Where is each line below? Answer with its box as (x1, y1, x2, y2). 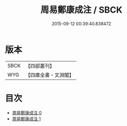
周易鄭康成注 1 (12, 116, 41, 122)
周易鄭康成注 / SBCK (40, 4, 123, 16)
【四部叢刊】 (25, 63, 55, 69)
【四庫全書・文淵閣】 (25, 71, 74, 78)
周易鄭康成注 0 (12, 110, 42, 115)
